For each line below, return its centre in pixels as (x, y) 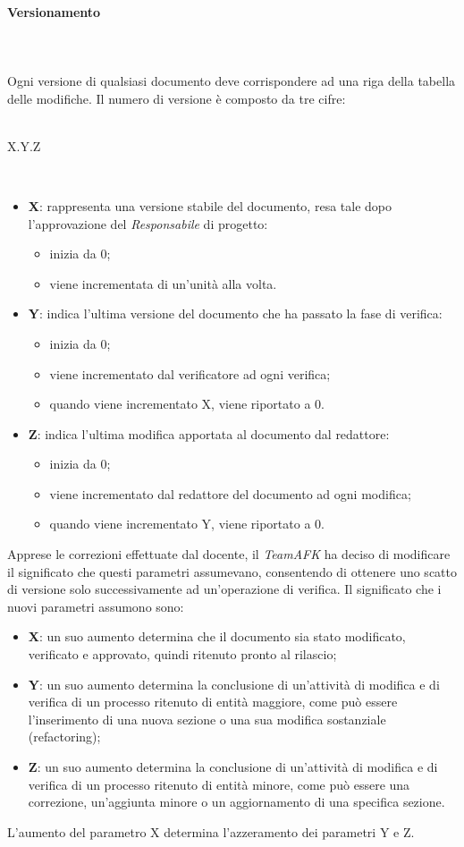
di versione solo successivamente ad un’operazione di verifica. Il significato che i (224, 589)
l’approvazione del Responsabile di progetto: (148, 223)
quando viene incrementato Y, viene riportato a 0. (187, 524)
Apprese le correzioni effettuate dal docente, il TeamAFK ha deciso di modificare (229, 554)
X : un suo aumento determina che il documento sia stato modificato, (217, 636)
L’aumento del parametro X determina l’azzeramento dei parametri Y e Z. (211, 831)
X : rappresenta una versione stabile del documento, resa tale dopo (210, 205)
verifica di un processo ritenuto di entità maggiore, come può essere (213, 702)
